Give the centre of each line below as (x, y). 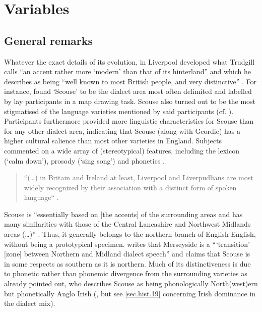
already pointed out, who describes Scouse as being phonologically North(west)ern (131, 283)
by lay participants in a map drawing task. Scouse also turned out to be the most (130, 101)
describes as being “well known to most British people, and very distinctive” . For (130, 81)
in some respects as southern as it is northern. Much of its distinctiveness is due (127, 263)
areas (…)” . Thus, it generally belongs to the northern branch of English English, (130, 234)
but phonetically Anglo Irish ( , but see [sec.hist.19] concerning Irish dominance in (130, 293)
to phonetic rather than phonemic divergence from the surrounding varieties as (126, 273)
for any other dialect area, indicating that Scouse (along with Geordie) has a (122, 131)
